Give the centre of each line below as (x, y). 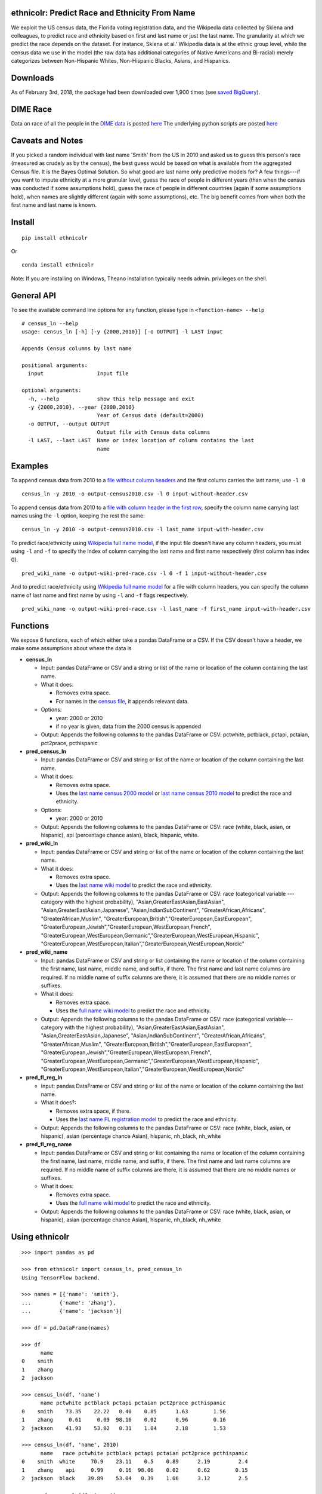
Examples (30, 466)
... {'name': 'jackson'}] (72, 1311)
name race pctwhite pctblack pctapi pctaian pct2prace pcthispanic (144, 1453)
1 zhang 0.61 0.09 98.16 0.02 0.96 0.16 (124, 1420)
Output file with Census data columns (154, 432)
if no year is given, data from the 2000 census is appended (129, 726)
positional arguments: (55, 365)
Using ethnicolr (40, 1237)
